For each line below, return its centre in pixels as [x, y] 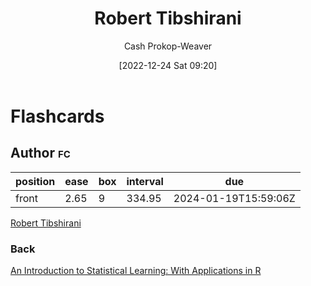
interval [145, 181]
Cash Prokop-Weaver [168, 46]
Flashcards [57, 116]
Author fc [40, 153]
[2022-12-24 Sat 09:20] [168, 65]
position [35, 181]
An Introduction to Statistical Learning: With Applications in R [136, 271]
